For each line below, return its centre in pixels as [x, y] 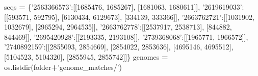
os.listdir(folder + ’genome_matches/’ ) [63, 67]
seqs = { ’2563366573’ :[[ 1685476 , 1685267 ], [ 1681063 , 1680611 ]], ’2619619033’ [123, 7]
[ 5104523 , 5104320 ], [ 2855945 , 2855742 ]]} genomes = [86, 56]
